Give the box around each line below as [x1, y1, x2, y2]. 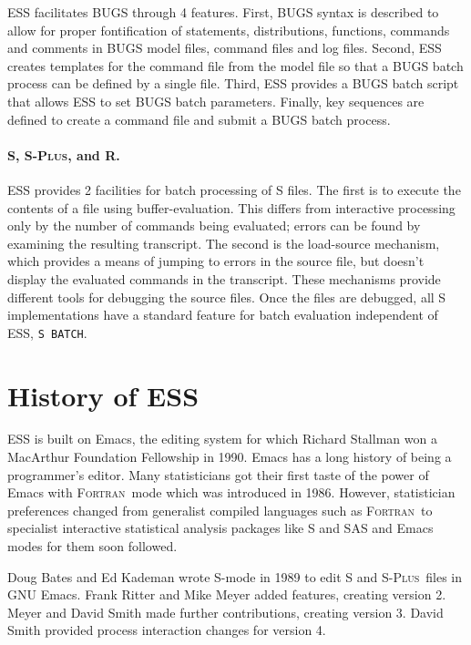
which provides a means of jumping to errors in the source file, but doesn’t [7, 251, 425, 271]
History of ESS [7, 376, 200, 414]
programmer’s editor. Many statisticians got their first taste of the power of [7, 465, 429, 484]
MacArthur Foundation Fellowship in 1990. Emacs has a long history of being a [7, 447, 452, 466]
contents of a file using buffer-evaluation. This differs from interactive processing [7, 198, 456, 217]
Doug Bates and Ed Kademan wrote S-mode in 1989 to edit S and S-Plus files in [7, 567, 463, 586]
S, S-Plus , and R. [7, 145, 120, 164]
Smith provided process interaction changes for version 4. [7, 620, 326, 640]
